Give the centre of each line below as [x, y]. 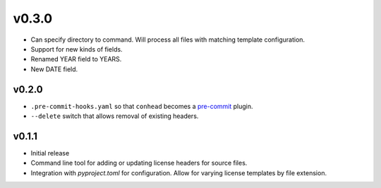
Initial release [50, 153]
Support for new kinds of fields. [77, 49]
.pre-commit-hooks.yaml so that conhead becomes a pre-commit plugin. [142, 106]
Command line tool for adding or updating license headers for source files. [139, 163]
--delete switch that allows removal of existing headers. [115, 116]
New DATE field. [54, 69]
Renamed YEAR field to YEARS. [76, 59]
